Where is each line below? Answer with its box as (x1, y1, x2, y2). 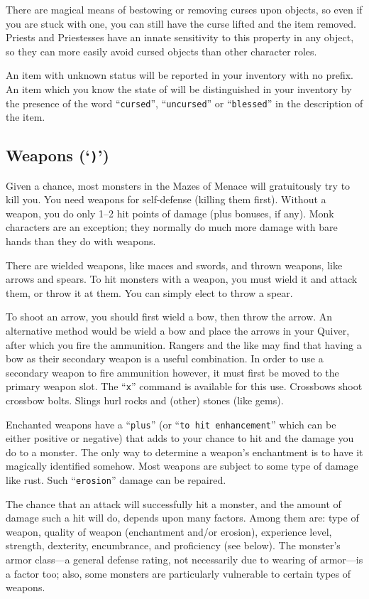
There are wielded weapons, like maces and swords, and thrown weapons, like (6, 257, 343, 272)
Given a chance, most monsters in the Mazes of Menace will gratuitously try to (6, 178, 351, 193)
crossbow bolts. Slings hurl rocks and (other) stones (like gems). (6, 392, 284, 407)
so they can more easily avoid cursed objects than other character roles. (6, 43, 317, 58)
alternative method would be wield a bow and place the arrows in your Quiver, (6, 323, 350, 338)
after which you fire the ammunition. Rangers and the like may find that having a (6, 337, 362, 352)
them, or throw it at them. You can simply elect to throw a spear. (6, 285, 293, 300)
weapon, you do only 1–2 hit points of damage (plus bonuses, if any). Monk (6, 205, 334, 220)
